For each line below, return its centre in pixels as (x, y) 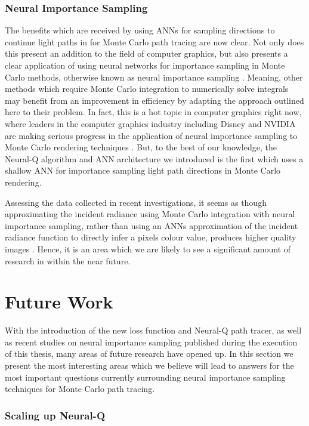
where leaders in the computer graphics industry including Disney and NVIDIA (150, 123)
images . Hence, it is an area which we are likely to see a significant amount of (148, 248)
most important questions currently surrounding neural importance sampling (145, 377)
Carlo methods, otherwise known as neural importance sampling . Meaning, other (154, 77)
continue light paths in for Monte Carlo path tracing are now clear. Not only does (154, 41)
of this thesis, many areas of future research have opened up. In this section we (149, 354)
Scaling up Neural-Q (55, 415)
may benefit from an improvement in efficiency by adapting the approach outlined (154, 100)
